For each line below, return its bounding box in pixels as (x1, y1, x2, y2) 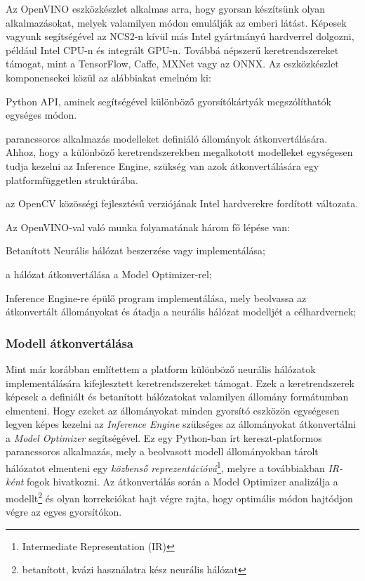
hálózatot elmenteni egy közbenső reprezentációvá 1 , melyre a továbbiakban (6, 459, 325, 475)
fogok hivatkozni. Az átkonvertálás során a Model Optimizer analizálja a (27, 474, 338, 489)
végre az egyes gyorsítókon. (6, 504, 122, 519)
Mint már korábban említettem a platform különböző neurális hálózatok (6, 361, 316, 376)
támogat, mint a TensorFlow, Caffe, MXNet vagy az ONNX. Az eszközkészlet (6, 56, 339, 71)
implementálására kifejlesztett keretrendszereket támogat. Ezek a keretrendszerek (6, 375, 354, 390)
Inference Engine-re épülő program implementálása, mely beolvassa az (6, 290, 307, 305)
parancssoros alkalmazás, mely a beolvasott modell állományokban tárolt (6, 444, 319, 459)
